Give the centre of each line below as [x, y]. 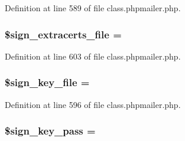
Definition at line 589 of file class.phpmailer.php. [93, 8]
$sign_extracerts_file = [63, 34]
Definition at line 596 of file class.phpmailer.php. [93, 104]
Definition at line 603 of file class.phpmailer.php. [93, 56]
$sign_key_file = [47, 82]
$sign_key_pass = [50, 131]
